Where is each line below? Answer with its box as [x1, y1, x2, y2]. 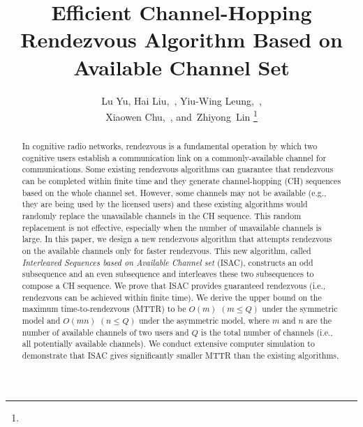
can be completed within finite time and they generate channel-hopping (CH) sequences [22, 175, 341, 187]
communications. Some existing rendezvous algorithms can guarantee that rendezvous [22, 163, 334, 175]
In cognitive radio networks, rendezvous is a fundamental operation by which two [22, 140, 318, 152]
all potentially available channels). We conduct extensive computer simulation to [22, 338, 315, 350]
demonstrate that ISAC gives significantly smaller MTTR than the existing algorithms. [22, 349, 339, 361]
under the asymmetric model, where [138, 314, 269, 326]
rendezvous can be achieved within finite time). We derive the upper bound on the [22, 291, 322, 303]
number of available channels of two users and [22, 326, 189, 338]
